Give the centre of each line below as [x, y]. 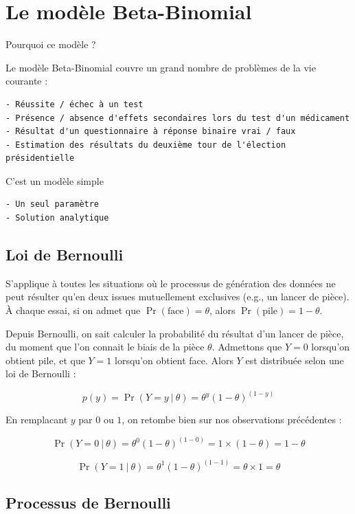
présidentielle [40, 158]
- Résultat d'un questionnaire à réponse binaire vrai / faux [151, 132]
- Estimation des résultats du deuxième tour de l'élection [146, 145]
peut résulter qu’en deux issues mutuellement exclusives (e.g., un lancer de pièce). [177, 297]
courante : [27, 81]
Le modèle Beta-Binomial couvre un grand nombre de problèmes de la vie [161, 67]
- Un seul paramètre [53, 204]
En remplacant [37, 420]
